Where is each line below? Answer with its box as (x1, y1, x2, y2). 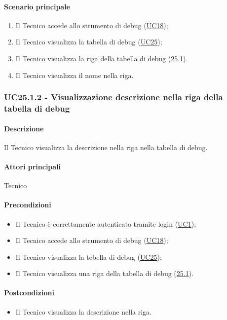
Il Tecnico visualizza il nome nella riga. (15, 70, 134, 80)
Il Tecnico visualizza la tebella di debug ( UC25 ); (15, 251, 162, 262)
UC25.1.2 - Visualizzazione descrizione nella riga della (4, 91, 223, 103)
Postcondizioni (4, 287, 54, 298)
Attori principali (4, 161, 61, 171)
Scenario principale (4, 1, 70, 11)
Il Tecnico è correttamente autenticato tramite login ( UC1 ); (15, 218, 196, 229)
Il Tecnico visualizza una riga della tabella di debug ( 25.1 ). (15, 268, 194, 279)
